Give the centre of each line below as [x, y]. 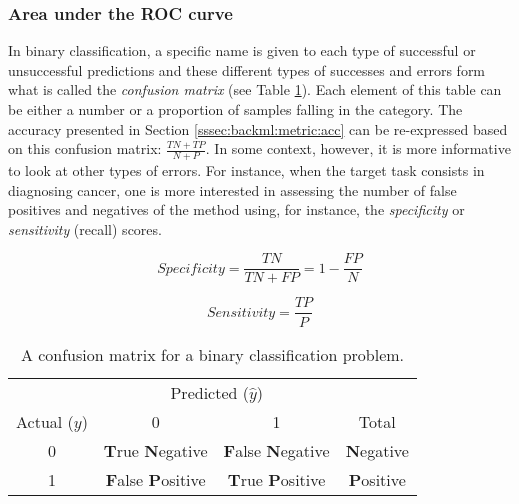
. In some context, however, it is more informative [358, 148]
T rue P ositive [276, 479]
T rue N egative [155, 450]
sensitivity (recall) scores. [85, 228]
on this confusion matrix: [85, 148]
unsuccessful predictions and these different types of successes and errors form [247, 69]
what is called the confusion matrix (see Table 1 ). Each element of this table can [255, 89]
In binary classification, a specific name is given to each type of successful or [242, 50]
